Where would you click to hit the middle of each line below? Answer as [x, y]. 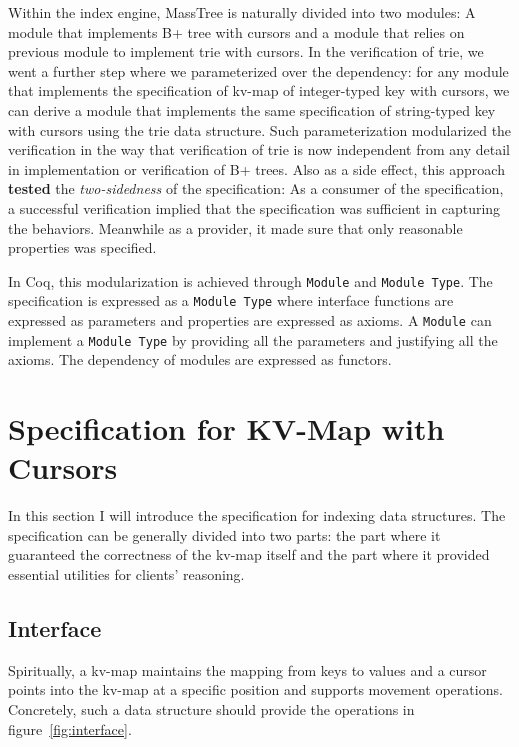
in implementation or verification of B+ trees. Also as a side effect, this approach [256, 168]
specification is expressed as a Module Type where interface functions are [231, 300]
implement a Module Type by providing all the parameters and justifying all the [253, 339]
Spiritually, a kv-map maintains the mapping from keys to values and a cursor [247, 669]
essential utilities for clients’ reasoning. [126, 574]
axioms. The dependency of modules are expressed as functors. [200, 359]
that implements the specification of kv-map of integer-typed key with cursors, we [259, 90]
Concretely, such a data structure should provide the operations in [211, 709]
